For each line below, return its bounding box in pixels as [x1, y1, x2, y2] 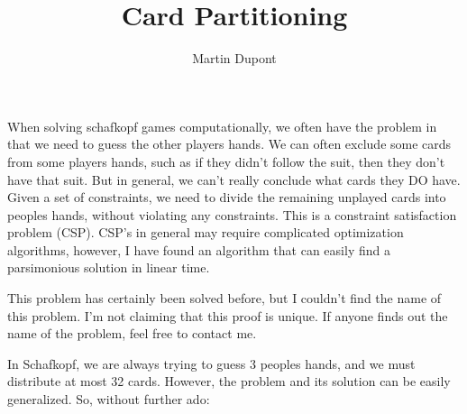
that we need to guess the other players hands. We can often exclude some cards [7, 134, 452, 153]
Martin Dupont [192, 49, 277, 68]
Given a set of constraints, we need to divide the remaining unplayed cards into [7, 188, 446, 207]
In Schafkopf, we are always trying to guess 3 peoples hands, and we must [7, 354, 416, 373]
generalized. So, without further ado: [7, 390, 210, 409]
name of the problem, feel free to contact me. [7, 324, 257, 343]
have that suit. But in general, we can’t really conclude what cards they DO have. [7, 170, 461, 189]
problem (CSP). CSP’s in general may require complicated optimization [7, 223, 404, 242]
